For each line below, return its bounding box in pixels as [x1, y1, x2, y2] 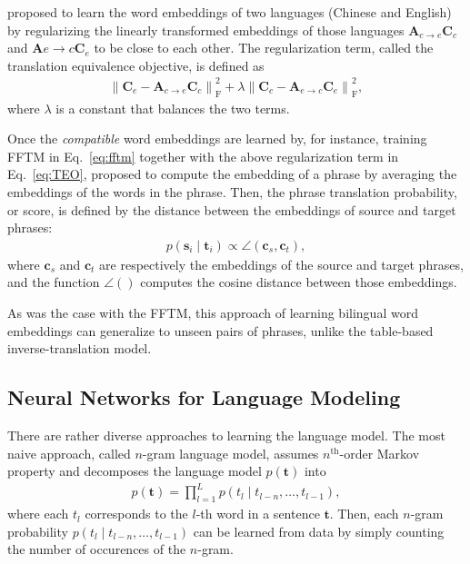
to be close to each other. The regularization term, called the [94, 38, 434, 57]
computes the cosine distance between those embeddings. [140, 272, 457, 292]
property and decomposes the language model [7, 461, 262, 480]
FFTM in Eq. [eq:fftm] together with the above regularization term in [7, 146, 399, 165]
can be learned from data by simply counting [193, 521, 445, 540]
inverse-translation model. [7, 339, 152, 358]
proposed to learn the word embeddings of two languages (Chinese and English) [7, 3, 452, 21]
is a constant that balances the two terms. [55, 98, 290, 117]
